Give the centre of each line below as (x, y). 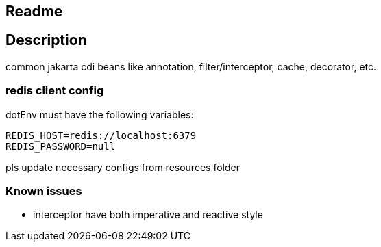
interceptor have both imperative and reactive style (148, 215)
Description (46, 40)
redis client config (55, 91)
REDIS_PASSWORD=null (61, 146)
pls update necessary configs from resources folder (123, 167)
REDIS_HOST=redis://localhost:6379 (101, 135)
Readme (34, 11)
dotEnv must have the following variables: (100, 114)
